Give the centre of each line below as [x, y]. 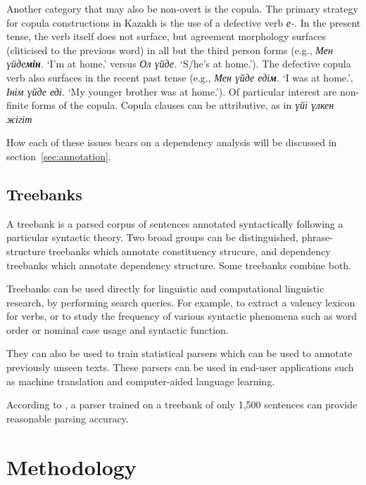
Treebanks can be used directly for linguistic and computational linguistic [165, 289]
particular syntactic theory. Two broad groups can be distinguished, [152, 237]
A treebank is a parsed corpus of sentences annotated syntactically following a [175, 223]
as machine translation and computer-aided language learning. [141, 381]
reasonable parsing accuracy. [68, 418]
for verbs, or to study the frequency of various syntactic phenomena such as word [182, 316]
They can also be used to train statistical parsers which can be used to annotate [179, 353]
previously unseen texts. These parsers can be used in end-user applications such [180, 367]
